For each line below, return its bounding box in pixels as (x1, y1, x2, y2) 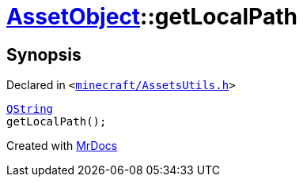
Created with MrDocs (6, 139, 118, 153)
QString (6, 103, 54, 116)
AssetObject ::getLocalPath (6, 3, 297, 30)
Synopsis (6, 44, 81, 65)
